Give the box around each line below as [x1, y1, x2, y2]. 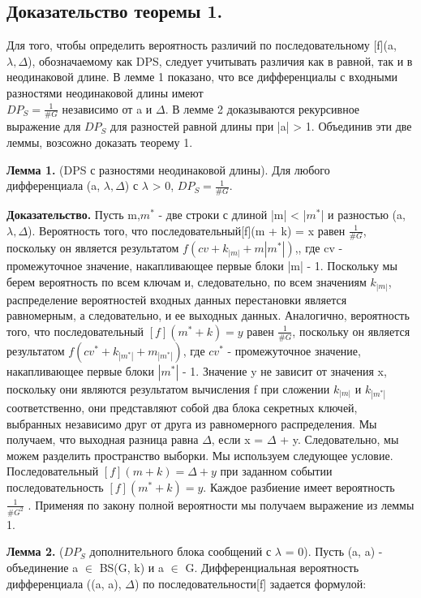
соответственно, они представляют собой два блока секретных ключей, [6, 398, 358, 415]
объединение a [6, 558, 79, 575]
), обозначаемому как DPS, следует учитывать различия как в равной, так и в [28, 52, 413, 69]
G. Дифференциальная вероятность [185, 558, 359, 575]
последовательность [6, 478, 104, 495]
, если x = [211, 431, 264, 448]
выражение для [6, 118, 81, 135]
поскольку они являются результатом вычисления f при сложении [6, 380, 330, 397]
